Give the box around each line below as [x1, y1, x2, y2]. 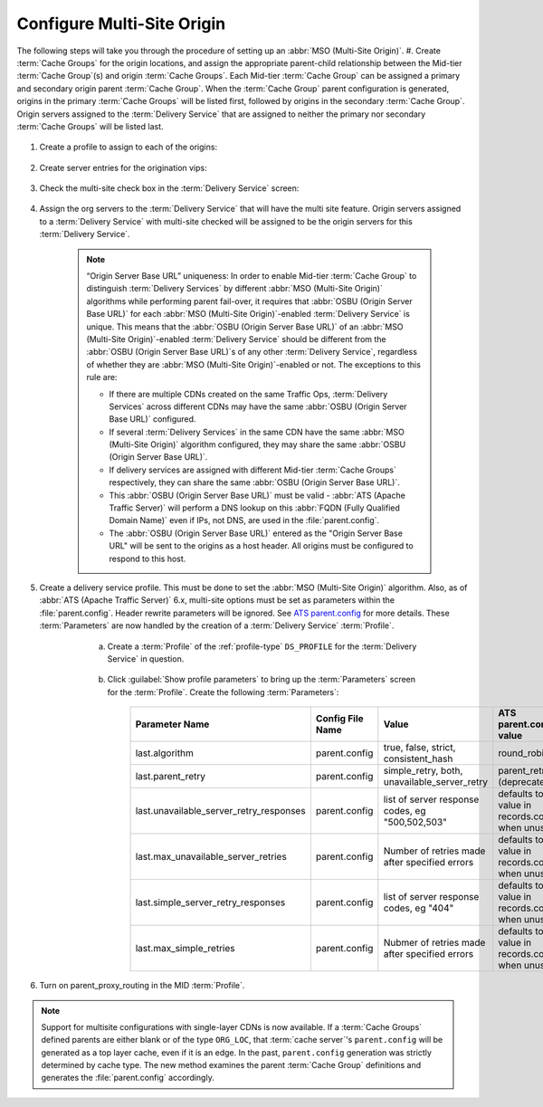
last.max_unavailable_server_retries [135, 851, 287, 864]
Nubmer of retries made [383, 937, 486, 950]
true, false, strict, [383, 741, 456, 754]
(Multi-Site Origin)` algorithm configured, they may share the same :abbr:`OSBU [109, 439, 406, 450]
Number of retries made [383, 845, 486, 857]
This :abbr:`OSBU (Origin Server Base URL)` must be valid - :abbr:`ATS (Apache [109, 490, 406, 501]
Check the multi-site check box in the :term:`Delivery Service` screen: [39, 183, 300, 194]
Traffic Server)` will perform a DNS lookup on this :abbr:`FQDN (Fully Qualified [109, 502, 400, 513]
